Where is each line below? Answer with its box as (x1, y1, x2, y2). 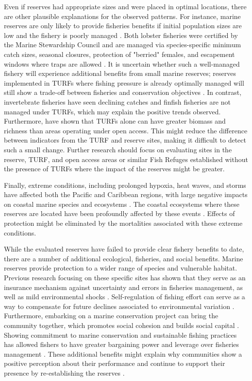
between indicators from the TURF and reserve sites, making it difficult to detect (4, 135, 246, 145)
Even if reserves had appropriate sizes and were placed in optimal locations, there (4, 1, 247, 11)
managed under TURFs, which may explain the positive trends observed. (4, 106, 221, 116)
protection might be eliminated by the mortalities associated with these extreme (4, 218, 243, 228)
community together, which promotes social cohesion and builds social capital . (4, 320, 239, 330)
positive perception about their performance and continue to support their (4, 358, 225, 368)
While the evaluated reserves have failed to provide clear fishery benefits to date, (4, 244, 244, 254)
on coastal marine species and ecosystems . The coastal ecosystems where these (4, 199, 239, 209)
